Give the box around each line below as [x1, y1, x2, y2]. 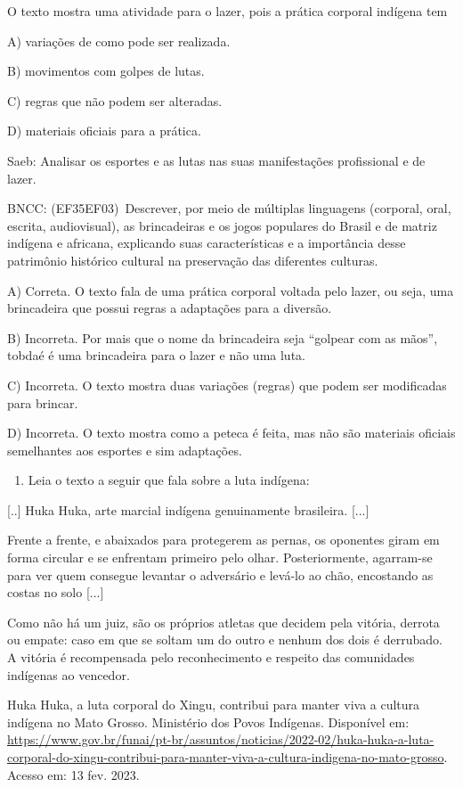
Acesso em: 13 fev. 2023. [7, 765, 140, 783]
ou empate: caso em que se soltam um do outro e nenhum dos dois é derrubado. [7, 630, 443, 649]
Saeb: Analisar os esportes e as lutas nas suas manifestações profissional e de [7, 151, 426, 169]
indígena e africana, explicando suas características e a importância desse [7, 234, 406, 252]
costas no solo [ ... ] [7, 583, 104, 602]
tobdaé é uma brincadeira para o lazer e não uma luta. [7, 346, 305, 365]
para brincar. [7, 393, 78, 412]
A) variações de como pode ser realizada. [7, 31, 231, 50]
